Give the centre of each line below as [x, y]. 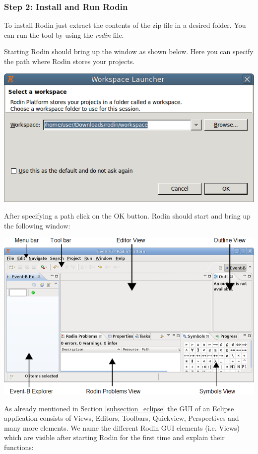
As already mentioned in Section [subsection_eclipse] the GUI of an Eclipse [119, 408]
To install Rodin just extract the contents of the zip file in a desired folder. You [125, 25]
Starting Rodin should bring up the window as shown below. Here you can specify [129, 51]
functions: [19, 447]
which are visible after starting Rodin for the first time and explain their [114, 437]
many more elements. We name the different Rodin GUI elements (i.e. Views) [122, 427]
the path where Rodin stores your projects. [69, 61]
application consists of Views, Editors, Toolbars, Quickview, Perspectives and [122, 418]
